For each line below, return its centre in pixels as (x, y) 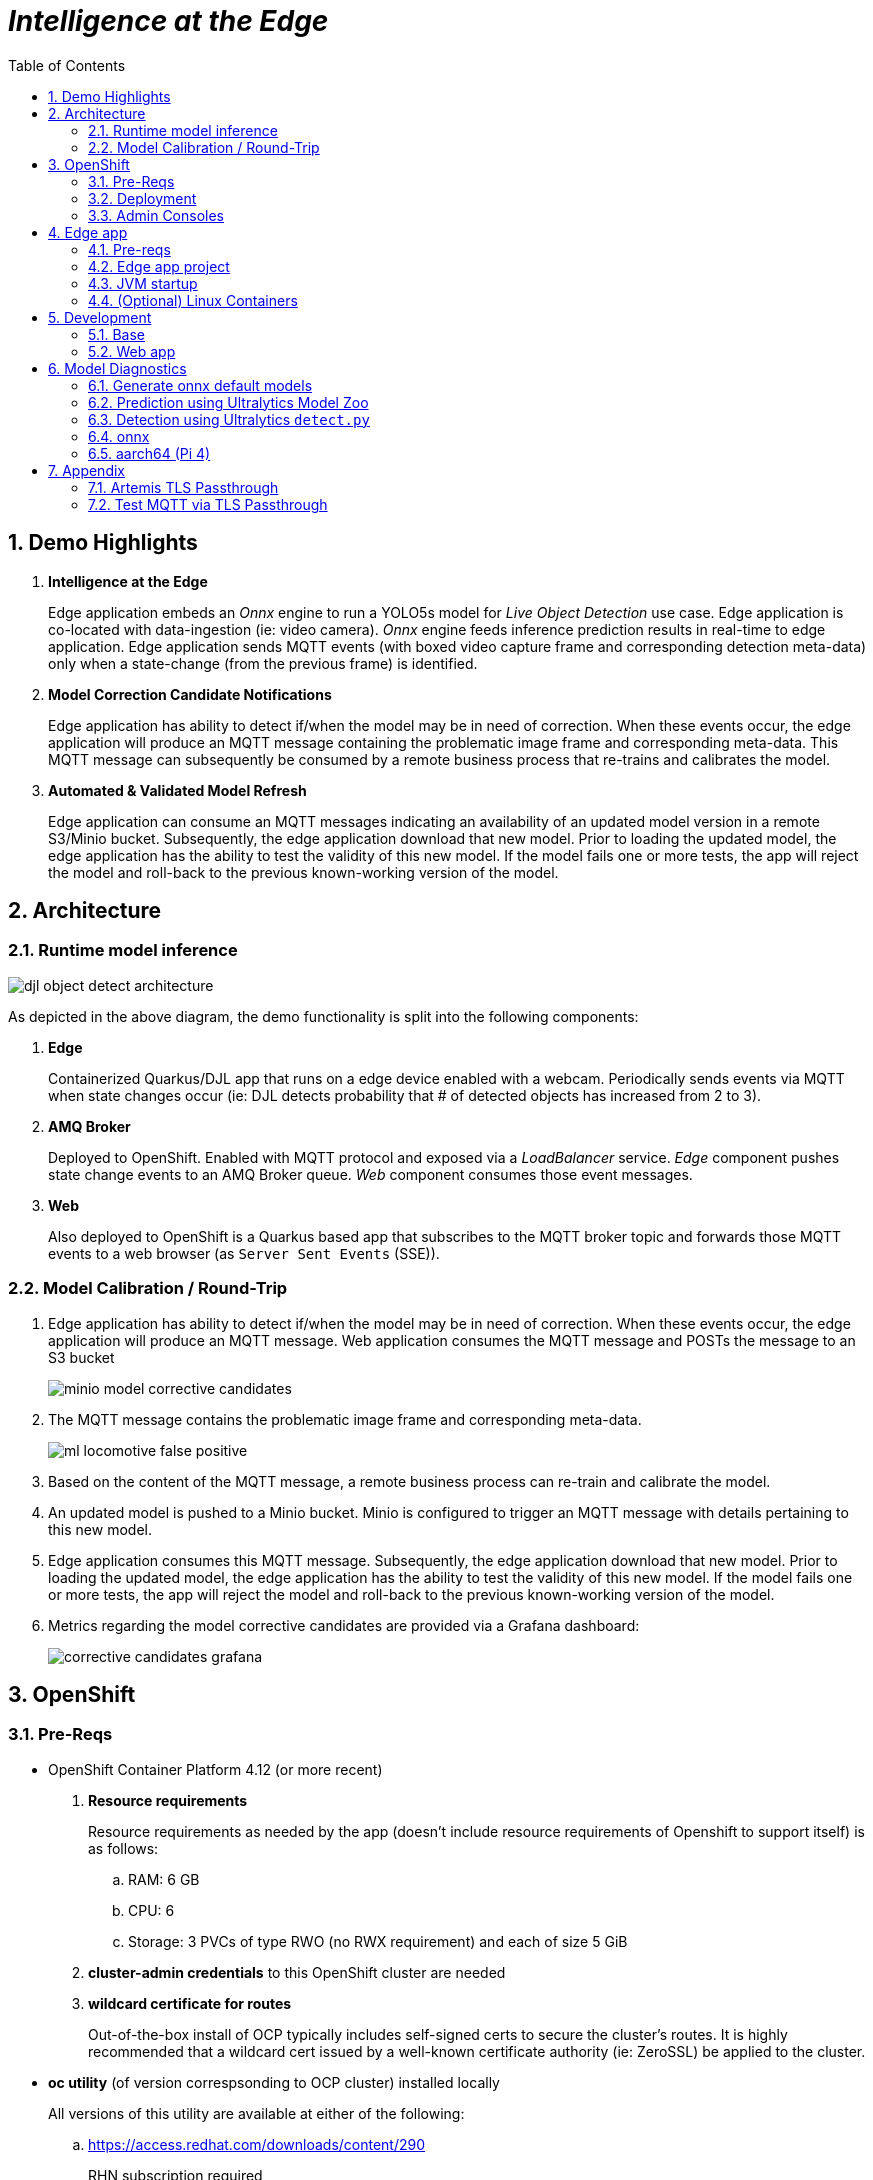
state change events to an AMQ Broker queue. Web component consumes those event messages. (370, 1174)
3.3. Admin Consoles (156, 215)
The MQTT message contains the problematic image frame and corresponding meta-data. (345, 1419)
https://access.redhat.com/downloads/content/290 (257, 2144)
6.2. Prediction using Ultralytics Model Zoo (228, 402)
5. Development (100, 317)
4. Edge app (88, 232)
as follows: (123, 1848)
